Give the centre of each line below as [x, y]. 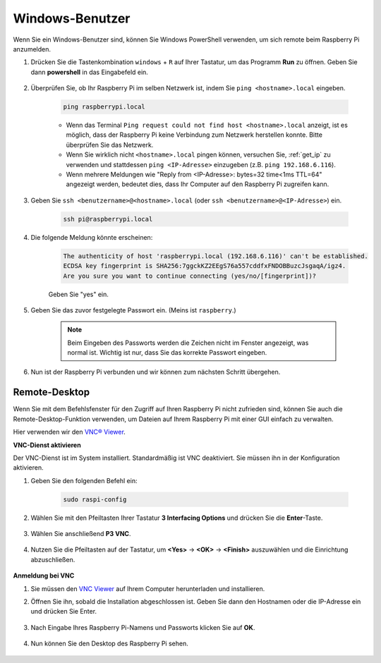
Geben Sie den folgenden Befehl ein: [84, 480]
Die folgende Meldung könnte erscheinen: [92, 237]
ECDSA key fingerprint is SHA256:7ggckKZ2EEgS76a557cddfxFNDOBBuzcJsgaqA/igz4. [205, 266]
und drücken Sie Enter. [64, 612]
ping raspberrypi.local [104, 107]
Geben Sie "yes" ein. [79, 294]
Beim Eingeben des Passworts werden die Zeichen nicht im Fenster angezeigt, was [188, 343]
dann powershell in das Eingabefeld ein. [89, 72]
